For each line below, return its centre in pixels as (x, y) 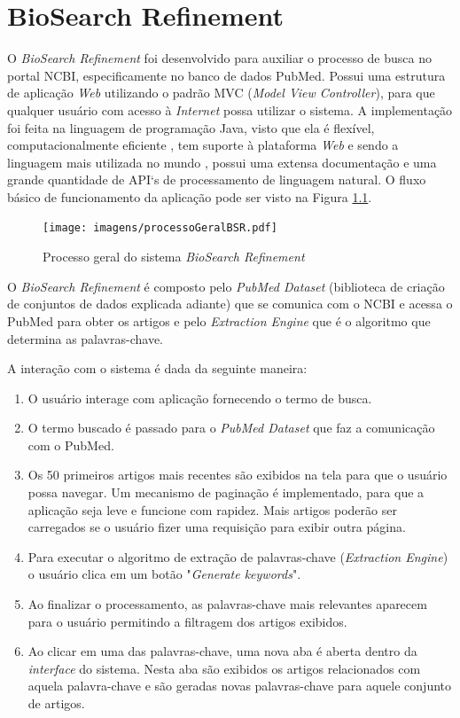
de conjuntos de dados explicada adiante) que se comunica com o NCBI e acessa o (230, 304)
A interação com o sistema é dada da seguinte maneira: (157, 368)
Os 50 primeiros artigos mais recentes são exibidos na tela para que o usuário (238, 475)
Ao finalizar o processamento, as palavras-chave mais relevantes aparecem (227, 604)
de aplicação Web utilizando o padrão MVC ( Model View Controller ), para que (221, 93)
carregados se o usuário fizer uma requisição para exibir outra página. (217, 527)
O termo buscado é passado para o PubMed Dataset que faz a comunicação (231, 428)
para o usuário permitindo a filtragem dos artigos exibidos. (187, 621)
